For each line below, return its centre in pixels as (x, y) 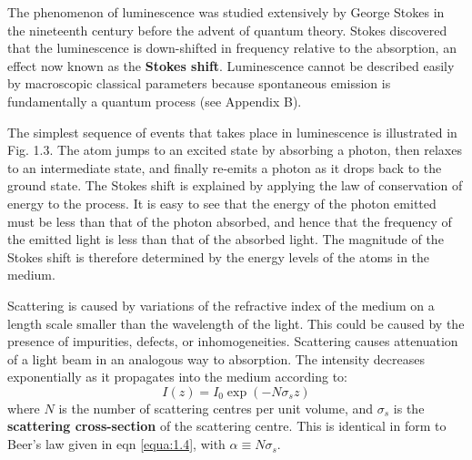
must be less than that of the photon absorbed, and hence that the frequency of (230, 221)
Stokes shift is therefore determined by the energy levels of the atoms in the (219, 256)
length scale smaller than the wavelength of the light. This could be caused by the (236, 323)
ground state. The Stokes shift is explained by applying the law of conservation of (235, 185)
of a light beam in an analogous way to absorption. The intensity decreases (216, 358)
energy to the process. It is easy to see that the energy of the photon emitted (222, 203)
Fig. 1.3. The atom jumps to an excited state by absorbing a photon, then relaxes (235, 150)
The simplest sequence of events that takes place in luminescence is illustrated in (232, 132)
